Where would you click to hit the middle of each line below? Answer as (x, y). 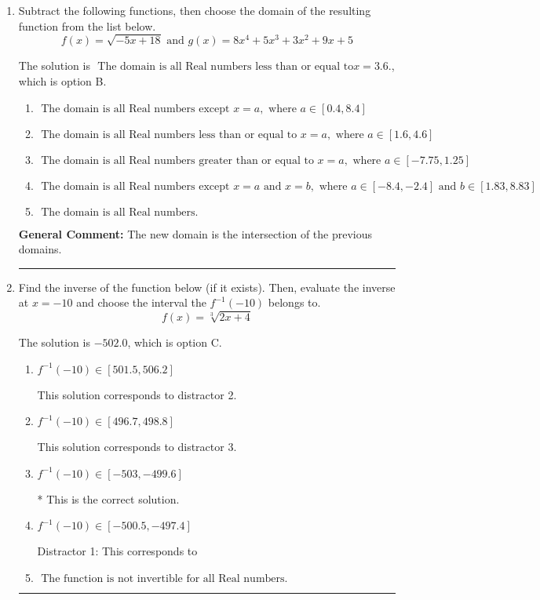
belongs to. (294, 302)
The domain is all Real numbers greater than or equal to (177, 160)
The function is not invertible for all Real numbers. (164, 579)
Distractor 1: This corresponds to (117, 551)
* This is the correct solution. (108, 498)
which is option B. (62, 80)
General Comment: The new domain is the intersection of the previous (195, 233)
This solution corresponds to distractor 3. (137, 447)
